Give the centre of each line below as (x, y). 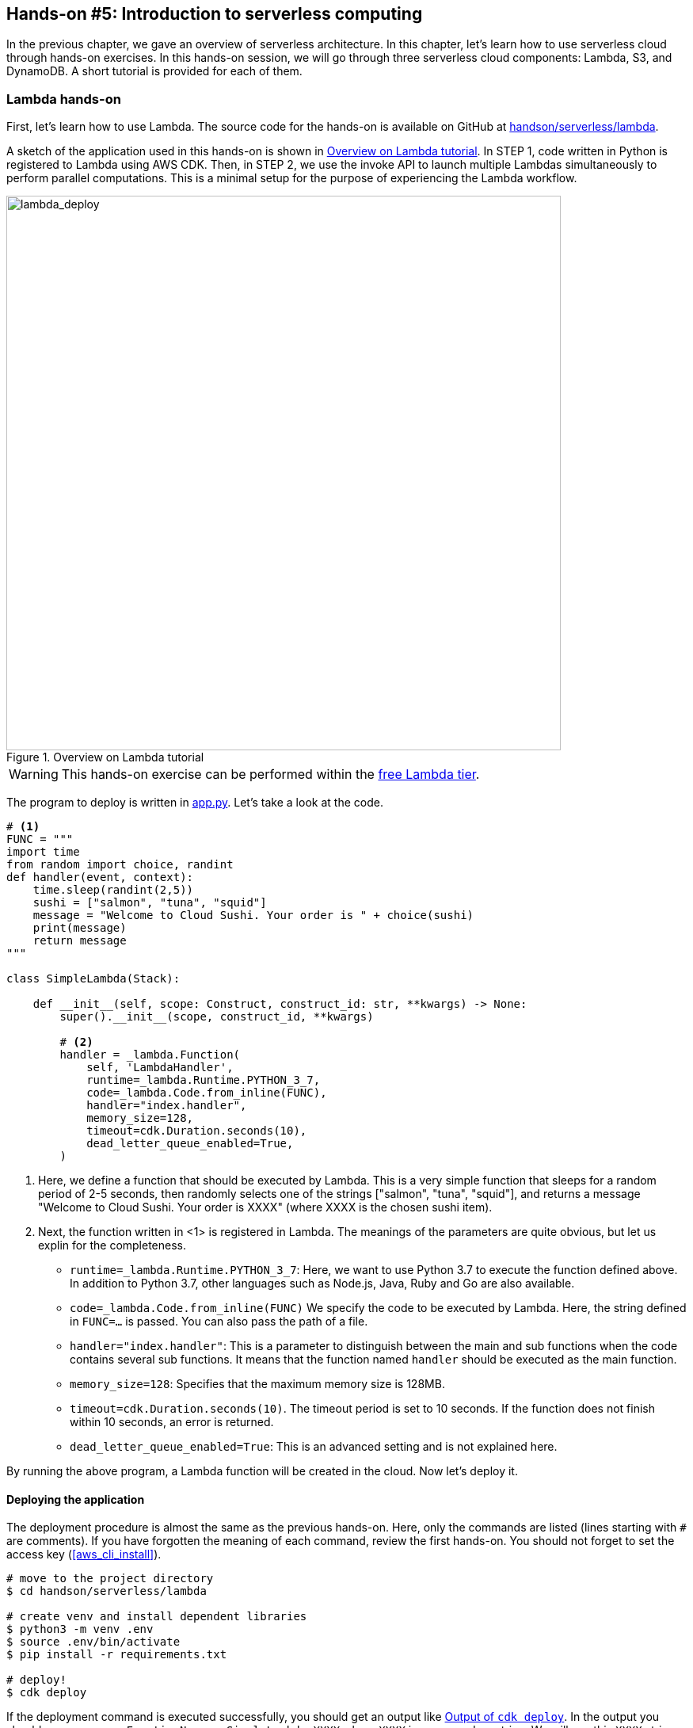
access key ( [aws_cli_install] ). (84, 1554)
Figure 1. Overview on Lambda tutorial (105, 757)
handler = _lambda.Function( (150, 1055)
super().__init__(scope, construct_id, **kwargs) (217, 1017)
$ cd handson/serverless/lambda (107, 1591)
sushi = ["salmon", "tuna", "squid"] (150, 903)
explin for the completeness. (112, 1245)
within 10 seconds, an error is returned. (172, 1422)
